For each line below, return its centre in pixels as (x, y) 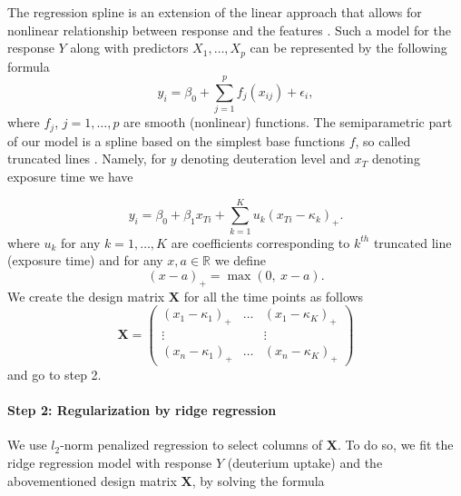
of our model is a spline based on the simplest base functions (176, 140)
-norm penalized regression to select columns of (191, 445)
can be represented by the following (348, 48)
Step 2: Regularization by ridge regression (142, 410)
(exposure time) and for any (85, 260)
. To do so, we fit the (395, 445)
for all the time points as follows (274, 296)
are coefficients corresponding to (260, 242)
